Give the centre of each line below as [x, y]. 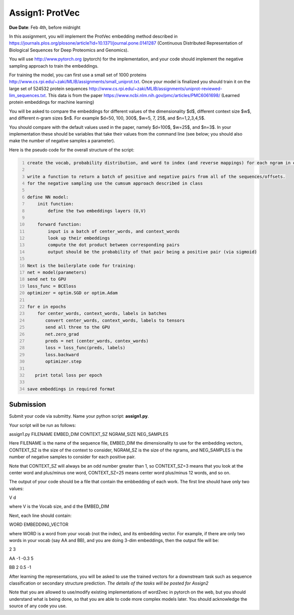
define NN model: [48, 197]
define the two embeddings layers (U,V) [97, 211]
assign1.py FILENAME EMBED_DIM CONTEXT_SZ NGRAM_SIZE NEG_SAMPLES [89, 434]
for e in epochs [47, 307]
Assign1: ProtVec [45, 13]
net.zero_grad [62, 334]
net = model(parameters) [57, 272]
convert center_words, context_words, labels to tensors [115, 320]
